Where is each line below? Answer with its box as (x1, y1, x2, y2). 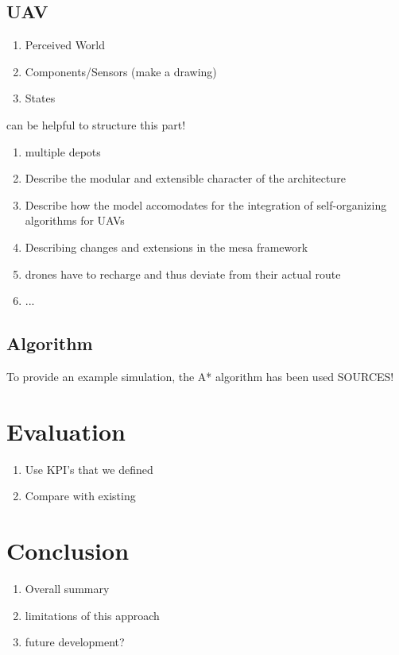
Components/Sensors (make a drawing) (25, 63, 217, 79)
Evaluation (6, 414, 126, 447)
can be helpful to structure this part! (6, 116, 186, 133)
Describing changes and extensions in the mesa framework (25, 238, 308, 255)
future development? (25, 634, 125, 650)
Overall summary (25, 580, 110, 596)
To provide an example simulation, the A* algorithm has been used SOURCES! (6, 368, 394, 384)
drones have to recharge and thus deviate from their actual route (25, 265, 341, 282)
